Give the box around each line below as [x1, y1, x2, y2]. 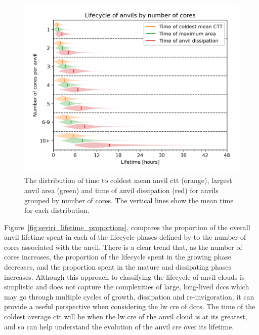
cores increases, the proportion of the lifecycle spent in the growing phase [4, 251, 231, 262]
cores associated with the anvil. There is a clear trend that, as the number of [4, 241, 242, 252]
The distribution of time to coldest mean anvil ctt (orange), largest [24, 175, 232, 185]
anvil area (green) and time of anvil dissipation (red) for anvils [24, 184, 219, 195]
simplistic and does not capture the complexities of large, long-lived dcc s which [4, 281, 249, 292]
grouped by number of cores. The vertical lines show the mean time [24, 195, 234, 205]
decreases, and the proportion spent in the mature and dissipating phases [4, 262, 232, 272]
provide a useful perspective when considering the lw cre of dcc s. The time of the [4, 301, 255, 312]
